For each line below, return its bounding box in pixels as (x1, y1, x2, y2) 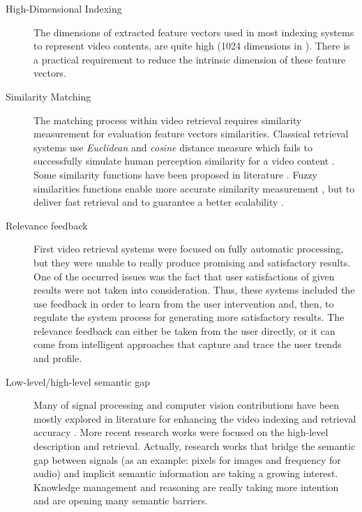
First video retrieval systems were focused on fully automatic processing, (33, 241, 344, 256)
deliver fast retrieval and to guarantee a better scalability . (33, 195, 284, 209)
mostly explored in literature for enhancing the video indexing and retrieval (33, 411, 356, 426)
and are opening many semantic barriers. (33, 493, 208, 508)
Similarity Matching (6, 89, 91, 103)
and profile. (33, 351, 82, 366)
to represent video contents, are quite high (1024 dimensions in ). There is (33, 38, 350, 53)
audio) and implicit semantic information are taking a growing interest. (33, 466, 338, 481)
